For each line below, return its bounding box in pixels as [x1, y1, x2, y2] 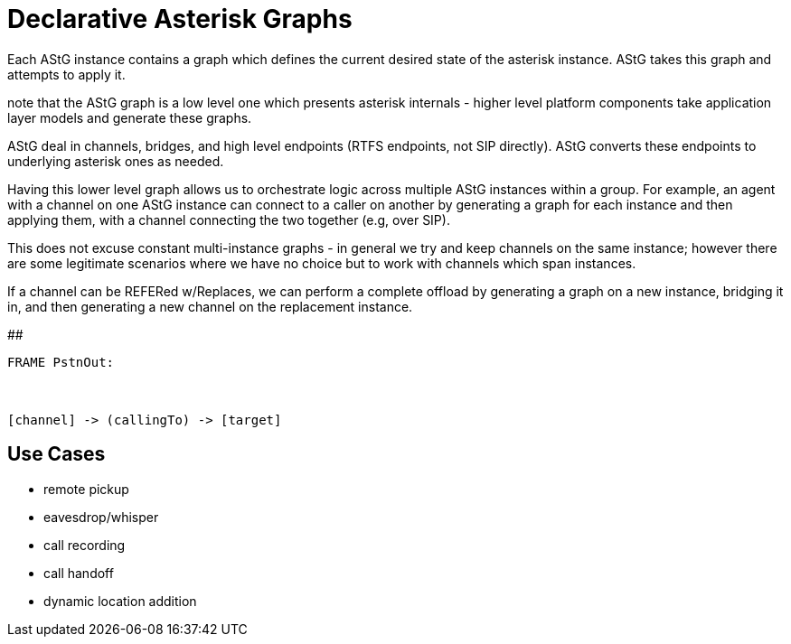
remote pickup [43, 481, 129, 497]
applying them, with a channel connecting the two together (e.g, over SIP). [7, 211, 450, 228]
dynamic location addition [43, 593, 197, 609]
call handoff [43, 565, 114, 581]
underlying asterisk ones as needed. [7, 153, 224, 169]
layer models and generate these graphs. [7, 109, 252, 126]
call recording [43, 537, 126, 553]
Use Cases [7, 443, 106, 466]
